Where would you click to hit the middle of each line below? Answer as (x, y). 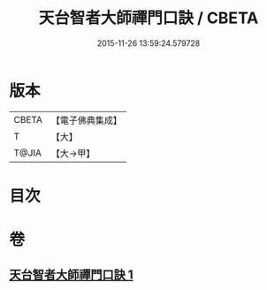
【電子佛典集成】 (86, 120)
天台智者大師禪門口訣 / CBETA (149, 18)
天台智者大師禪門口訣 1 (72, 275)
